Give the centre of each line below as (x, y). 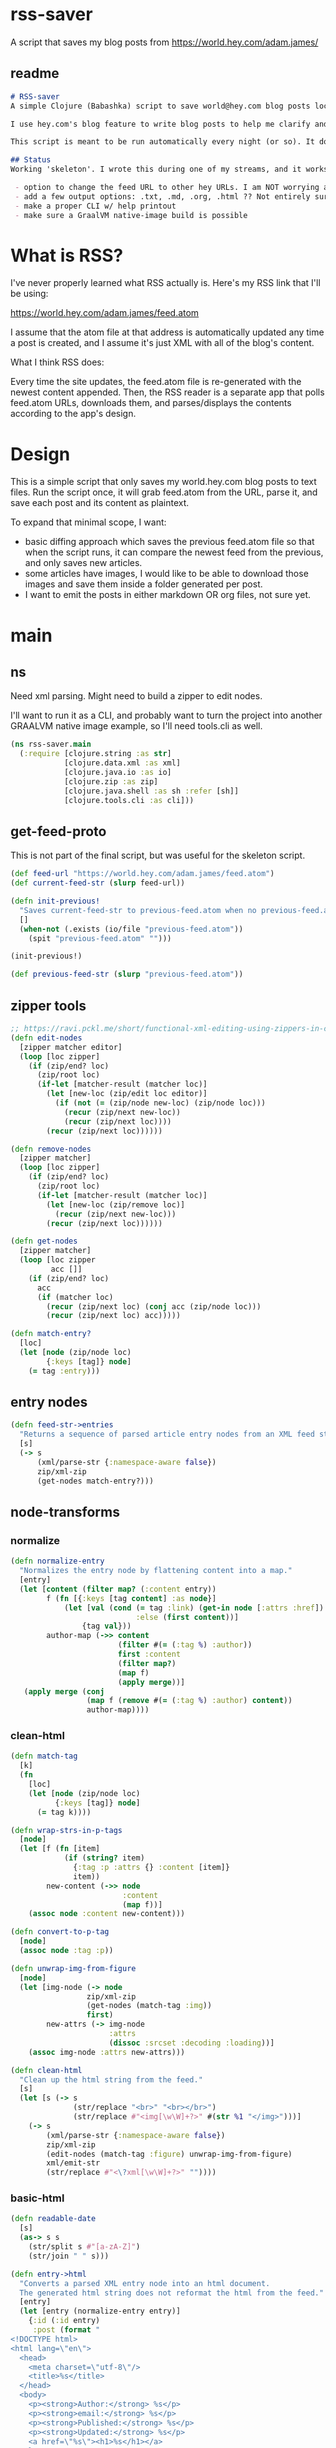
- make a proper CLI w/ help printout (95, 206)
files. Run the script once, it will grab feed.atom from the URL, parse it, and (164, 492)
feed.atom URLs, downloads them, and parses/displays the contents (151, 403)
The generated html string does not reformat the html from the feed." (172, 2293)
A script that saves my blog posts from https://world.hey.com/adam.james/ (164, 42)
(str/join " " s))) (69, 2256)
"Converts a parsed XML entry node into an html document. (145, 2283)
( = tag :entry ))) (64, 1371)
